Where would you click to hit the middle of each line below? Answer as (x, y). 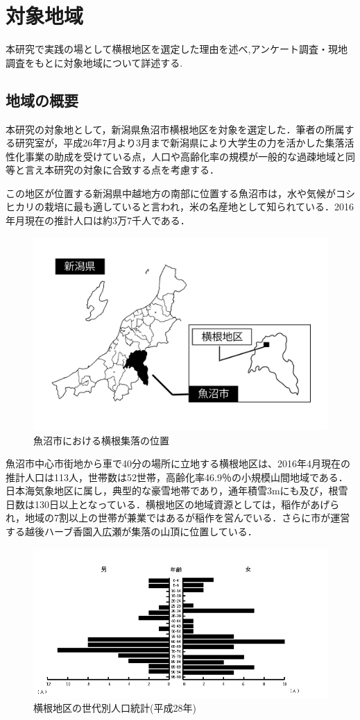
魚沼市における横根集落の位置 (101, 440)
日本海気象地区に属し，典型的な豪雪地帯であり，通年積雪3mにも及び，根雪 (177, 491)
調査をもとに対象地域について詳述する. (94, 62)
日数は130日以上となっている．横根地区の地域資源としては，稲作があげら (173, 504)
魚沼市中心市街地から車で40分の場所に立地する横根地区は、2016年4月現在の (178, 463)
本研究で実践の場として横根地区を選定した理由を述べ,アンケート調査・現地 (177, 49)
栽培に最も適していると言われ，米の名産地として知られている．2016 (199, 207)
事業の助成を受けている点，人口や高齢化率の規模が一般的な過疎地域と (185, 156)
